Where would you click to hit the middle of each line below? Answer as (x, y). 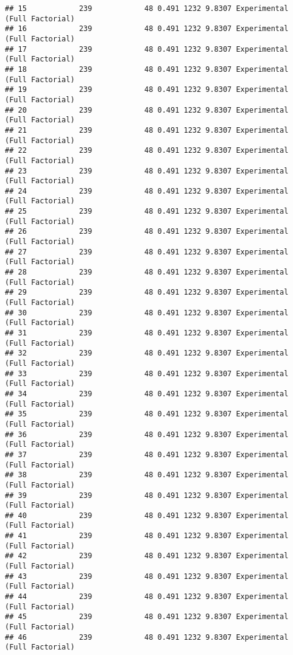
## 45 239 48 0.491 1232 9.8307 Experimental (147, 617)
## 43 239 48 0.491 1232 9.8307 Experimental (147, 576)
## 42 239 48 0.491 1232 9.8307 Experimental (147, 556)
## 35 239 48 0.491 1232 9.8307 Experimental (147, 414)
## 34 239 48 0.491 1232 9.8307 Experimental (147, 394)
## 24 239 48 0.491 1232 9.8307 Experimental (147, 191)
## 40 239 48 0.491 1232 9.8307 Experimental (147, 515)
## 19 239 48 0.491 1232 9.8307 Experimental (147, 90)
